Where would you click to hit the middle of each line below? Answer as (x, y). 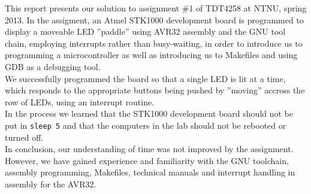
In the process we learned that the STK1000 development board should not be (149, 113)
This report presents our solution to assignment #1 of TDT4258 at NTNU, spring (156, 8)
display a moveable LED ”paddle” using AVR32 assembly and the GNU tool (145, 31)
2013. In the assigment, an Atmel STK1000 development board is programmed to (154, 19)
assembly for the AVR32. (51, 184)
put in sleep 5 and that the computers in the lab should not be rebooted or (146, 125)
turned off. (24, 137)
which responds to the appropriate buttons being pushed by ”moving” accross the (155, 90)
